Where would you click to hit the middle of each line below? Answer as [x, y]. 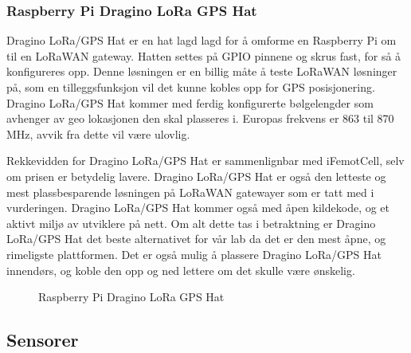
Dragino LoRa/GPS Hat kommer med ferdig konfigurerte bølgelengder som [190, 102]
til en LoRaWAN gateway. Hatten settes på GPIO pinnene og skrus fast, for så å [204, 55]
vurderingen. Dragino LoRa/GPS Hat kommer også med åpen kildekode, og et [198, 208]
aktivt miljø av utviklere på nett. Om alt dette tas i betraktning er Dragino [191, 223]
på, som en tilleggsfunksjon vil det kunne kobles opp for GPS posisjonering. [191, 87]
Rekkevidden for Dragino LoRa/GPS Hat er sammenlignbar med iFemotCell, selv [205, 161]
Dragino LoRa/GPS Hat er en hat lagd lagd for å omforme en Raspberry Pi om [202, 40]
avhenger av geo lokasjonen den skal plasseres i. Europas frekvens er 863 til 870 [200, 118]
